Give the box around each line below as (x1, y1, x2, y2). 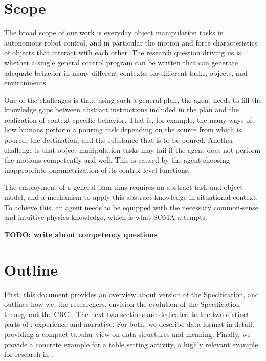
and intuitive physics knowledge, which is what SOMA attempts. (4, 212, 207, 222)
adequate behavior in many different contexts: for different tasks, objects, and (4, 67, 248, 78)
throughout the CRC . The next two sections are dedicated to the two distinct (4, 308, 250, 319)
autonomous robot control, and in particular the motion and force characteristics (4, 37, 258, 48)
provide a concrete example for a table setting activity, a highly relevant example (4, 339, 258, 349)
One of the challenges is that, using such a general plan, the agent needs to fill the (4, 94, 262, 105)
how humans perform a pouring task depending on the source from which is (4, 124, 241, 135)
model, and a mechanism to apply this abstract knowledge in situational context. (4, 192, 258, 202)
